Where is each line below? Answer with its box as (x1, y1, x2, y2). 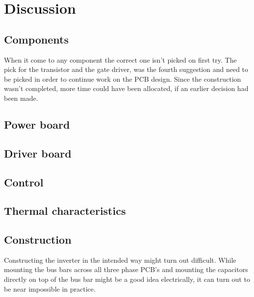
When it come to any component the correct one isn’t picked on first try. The (4, 54, 237, 65)
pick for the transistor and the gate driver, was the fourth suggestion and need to (4, 64, 249, 74)
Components (4, 31, 69, 46)
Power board (4, 116, 70, 132)
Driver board (4, 145, 72, 160)
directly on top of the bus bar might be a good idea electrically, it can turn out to (4, 274, 250, 284)
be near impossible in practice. (4, 283, 96, 294)
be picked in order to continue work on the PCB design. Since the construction (4, 73, 241, 84)
